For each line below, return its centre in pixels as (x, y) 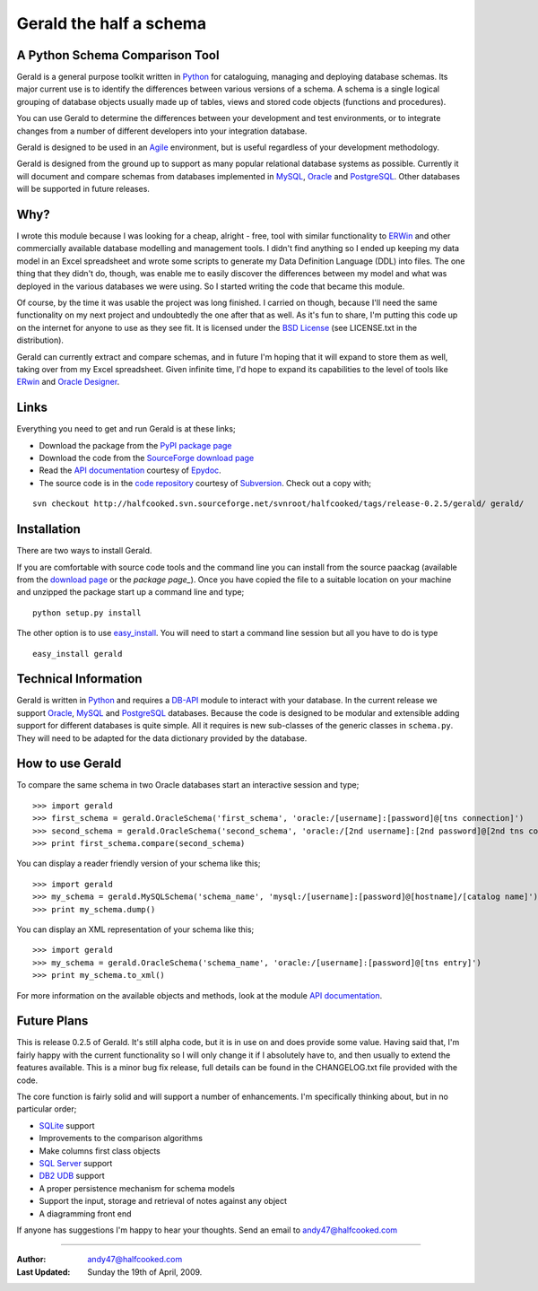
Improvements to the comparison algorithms (121, 1138)
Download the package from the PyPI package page (135, 445)
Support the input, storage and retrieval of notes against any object (163, 1201)
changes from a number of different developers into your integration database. (162, 131)
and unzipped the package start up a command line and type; (130, 592)
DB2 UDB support (72, 1176)
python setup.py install (87, 613)
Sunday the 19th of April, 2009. (145, 1272)
